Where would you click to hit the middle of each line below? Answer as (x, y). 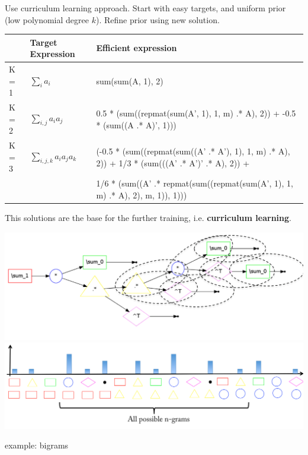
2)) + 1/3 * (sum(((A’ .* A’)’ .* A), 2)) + (173, 162)
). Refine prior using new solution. (158, 19)
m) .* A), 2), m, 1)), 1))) (142, 195)
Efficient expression (137, 48)
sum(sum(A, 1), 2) (130, 80)
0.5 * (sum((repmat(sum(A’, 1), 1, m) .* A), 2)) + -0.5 (196, 113)
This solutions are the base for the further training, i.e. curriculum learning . (148, 217)
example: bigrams (37, 445)
